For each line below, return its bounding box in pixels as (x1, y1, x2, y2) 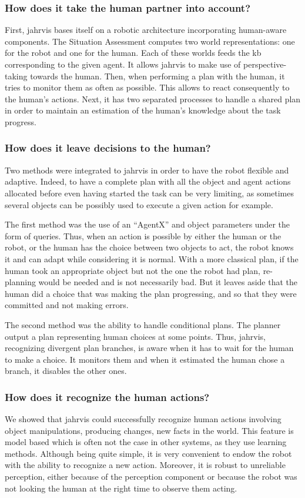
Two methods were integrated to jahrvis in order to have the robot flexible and (5, 163, 289, 176)
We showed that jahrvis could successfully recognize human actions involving (5, 413, 281, 425)
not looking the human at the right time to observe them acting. (5, 482, 237, 494)
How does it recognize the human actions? (5, 389, 210, 404)
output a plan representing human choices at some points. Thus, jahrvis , (5, 330, 266, 342)
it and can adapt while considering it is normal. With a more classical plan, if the (5, 252, 299, 265)
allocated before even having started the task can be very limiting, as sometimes (5, 186, 294, 199)
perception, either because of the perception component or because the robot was (5, 470, 297, 483)
